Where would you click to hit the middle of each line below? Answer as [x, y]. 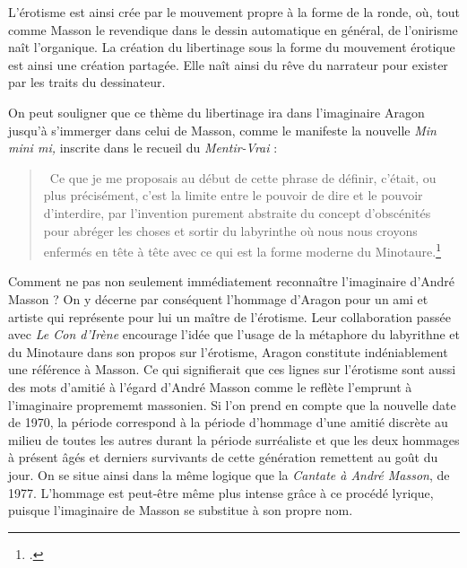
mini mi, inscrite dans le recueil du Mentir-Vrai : [143, 148]
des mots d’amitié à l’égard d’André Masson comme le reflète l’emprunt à [210, 386]
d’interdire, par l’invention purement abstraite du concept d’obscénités [237, 212]
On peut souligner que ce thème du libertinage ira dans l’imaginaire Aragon [216, 112]
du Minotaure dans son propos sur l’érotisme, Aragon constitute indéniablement [228, 351]
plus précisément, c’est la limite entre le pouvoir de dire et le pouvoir [233, 195]
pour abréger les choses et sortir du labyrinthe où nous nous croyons [230, 230]
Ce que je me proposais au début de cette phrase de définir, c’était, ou [243, 177]
